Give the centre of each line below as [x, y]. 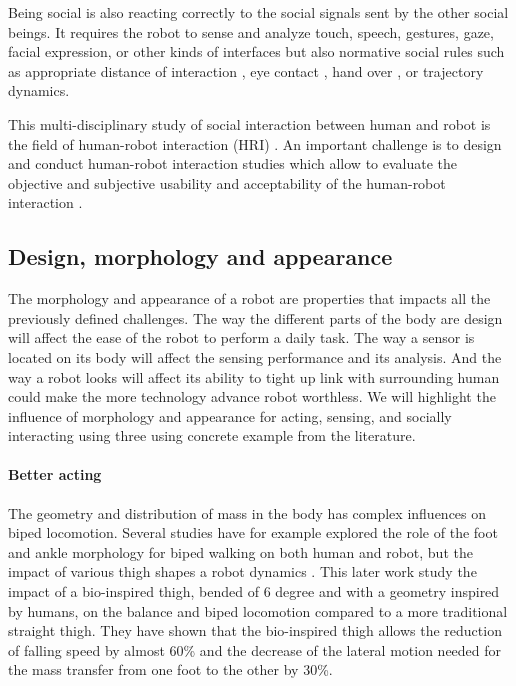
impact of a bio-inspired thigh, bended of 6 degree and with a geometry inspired [254, 591]
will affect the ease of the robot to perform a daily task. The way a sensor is [241, 337]
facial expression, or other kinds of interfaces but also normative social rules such [256, 51]
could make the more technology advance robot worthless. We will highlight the [252, 396]
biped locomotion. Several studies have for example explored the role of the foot [253, 532]
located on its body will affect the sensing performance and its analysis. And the [255, 356]
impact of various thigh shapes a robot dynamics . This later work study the [242, 571]
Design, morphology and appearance [200, 256]
